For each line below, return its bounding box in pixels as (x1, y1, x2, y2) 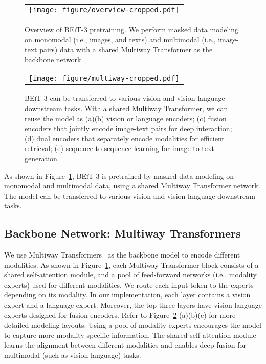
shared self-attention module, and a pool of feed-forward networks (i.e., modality (4, 269, 257, 280)
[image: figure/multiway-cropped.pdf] (29, 74, 180, 83)
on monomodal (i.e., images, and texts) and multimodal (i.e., (25, 34, 216, 45)
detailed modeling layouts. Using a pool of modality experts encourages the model (4, 319, 261, 330)
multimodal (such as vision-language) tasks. (4, 350, 141, 360)
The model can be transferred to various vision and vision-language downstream (4, 190, 255, 201)
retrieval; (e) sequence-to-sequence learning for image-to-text (25, 143, 214, 154)
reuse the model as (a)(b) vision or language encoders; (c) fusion (25, 113, 227, 123)
